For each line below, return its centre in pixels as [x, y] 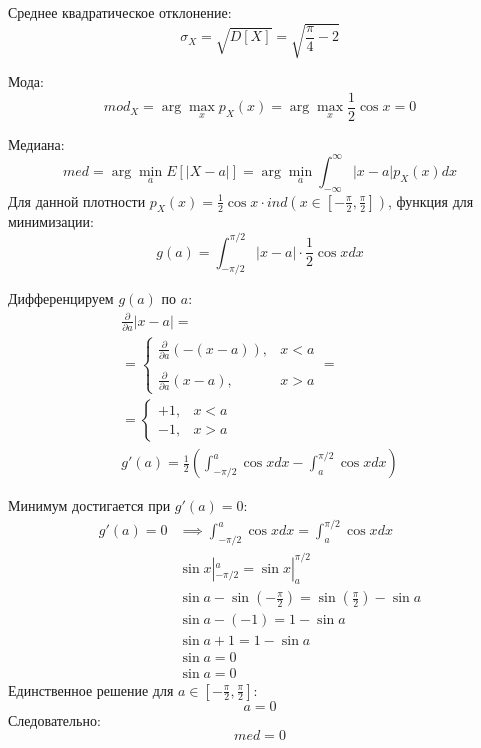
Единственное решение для [91, 689]
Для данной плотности [77, 200]
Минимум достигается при [89, 505]
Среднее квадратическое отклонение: [120, 12]
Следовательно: [54, 719]
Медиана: [36, 143]
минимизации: [51, 221]
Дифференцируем [61, 298]
